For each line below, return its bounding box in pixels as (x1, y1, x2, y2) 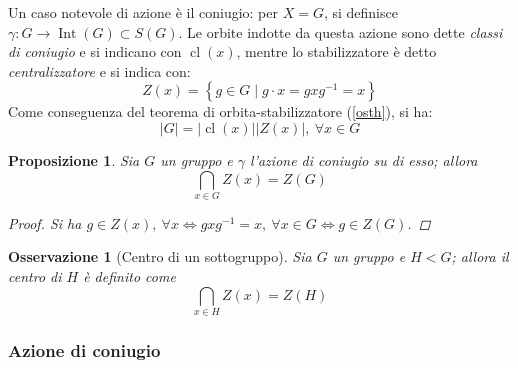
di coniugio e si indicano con (8, 41, 182, 62)
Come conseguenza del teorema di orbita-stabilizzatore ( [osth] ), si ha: (8, 101, 433, 122)
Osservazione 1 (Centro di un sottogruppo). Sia (8, 246, 312, 267)
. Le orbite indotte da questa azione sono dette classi (178, 21, 503, 42)
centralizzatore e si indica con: (8, 60, 191, 81)
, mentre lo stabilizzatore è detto (236, 41, 437, 62)
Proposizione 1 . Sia (8, 149, 140, 170)
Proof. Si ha (8, 212, 82, 233)
